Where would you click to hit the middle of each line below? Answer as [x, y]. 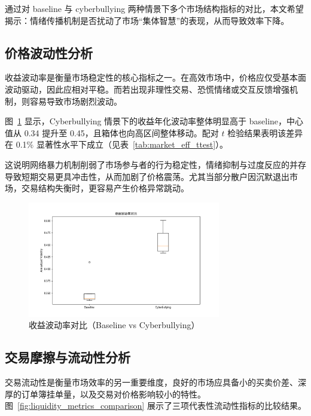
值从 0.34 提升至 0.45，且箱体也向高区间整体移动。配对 [112, 132]
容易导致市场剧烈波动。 [76, 101]
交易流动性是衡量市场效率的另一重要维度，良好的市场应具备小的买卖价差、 [151, 382]
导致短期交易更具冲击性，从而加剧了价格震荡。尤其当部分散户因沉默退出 [147, 176]
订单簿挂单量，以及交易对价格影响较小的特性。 [113, 394]
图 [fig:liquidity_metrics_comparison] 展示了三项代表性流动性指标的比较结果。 [155, 406]
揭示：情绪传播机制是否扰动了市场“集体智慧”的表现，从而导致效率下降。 [147, 20]
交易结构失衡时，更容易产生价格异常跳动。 [105, 188]
